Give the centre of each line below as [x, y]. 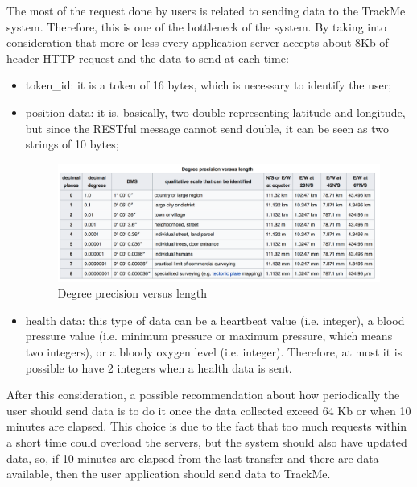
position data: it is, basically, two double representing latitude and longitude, [215, 112]
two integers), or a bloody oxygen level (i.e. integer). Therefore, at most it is [214, 352]
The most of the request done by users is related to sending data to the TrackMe [206, 10]
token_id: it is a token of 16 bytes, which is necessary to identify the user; [208, 85]
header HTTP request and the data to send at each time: [148, 58]
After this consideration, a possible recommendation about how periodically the [203, 395]
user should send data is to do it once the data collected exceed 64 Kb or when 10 [209, 410]
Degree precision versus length [132, 293]
